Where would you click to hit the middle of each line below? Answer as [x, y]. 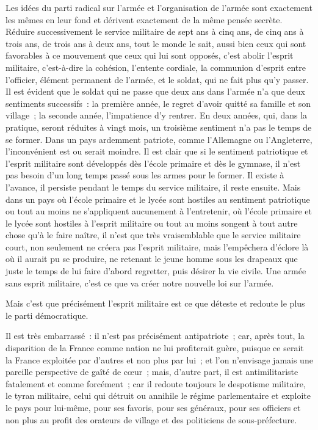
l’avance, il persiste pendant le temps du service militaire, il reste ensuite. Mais [153, 187]
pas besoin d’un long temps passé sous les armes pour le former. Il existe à [145, 175]
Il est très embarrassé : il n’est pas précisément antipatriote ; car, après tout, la [155, 336]
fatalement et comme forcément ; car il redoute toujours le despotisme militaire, [156, 383]
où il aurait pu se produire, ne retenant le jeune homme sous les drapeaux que [152, 259]
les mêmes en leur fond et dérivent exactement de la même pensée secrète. [144, 19]
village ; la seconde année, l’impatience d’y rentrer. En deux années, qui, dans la [157, 115]
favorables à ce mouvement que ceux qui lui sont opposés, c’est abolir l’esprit [150, 55]
